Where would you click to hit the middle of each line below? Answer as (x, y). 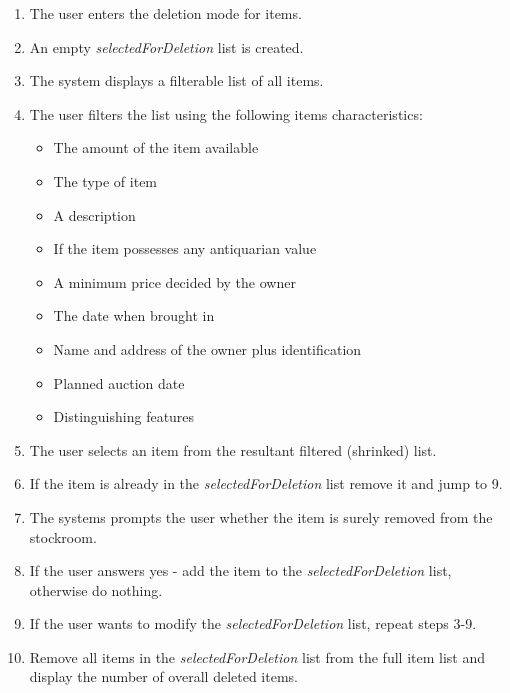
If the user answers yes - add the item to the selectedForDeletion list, (240, 570)
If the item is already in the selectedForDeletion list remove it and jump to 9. (266, 483)
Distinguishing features (124, 416)
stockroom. (63, 536)
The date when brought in (134, 315)
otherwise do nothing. (96, 589)
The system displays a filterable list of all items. (176, 80)
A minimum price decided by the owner (174, 281)
